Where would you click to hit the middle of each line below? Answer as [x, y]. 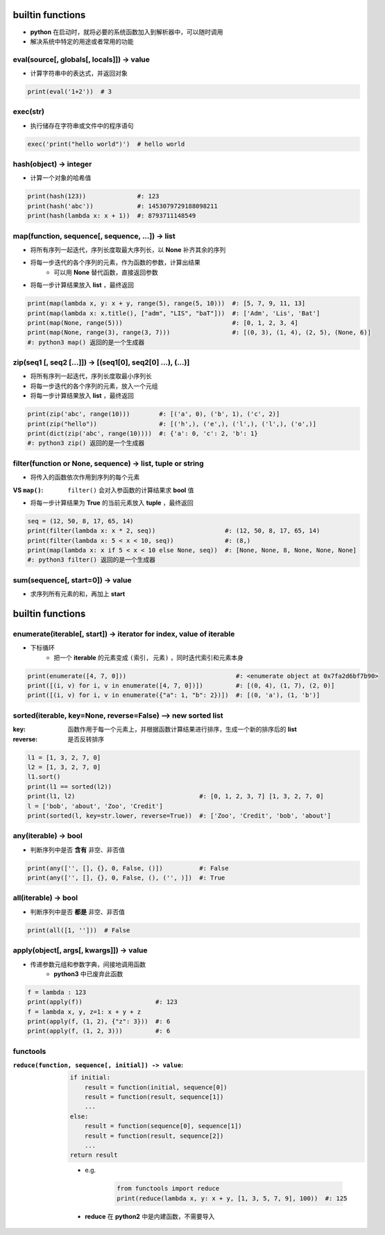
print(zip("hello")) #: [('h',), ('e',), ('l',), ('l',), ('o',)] [172, 424]
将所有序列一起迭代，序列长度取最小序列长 [91, 376]
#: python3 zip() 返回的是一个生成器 [86, 443]
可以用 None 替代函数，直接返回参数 [106, 272]
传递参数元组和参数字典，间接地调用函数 [88, 964]
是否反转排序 [86, 739]
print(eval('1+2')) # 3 [70, 92]
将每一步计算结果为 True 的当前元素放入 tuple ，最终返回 [112, 503]
